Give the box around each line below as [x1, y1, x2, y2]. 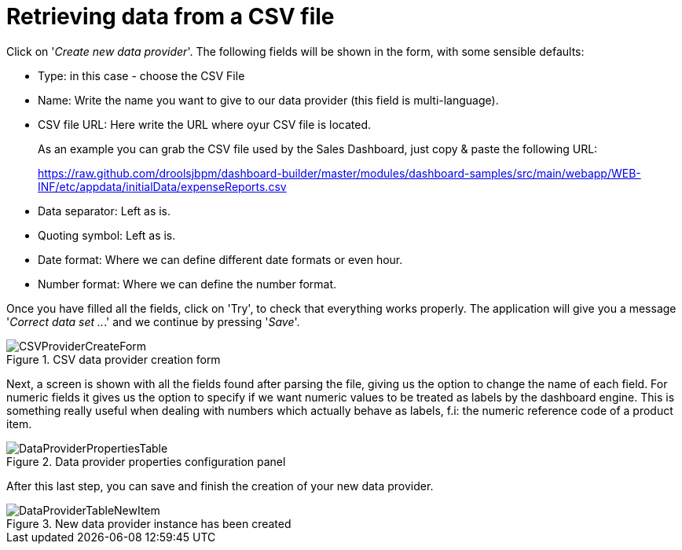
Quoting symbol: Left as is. [38, 228, 176, 242]
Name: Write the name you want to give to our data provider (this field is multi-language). [38, 93, 499, 107]
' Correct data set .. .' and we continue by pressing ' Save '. [6, 314, 300, 328]
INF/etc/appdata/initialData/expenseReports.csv [38, 179, 287, 193]
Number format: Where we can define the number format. [38, 277, 337, 291]
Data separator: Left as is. [38, 203, 171, 218]
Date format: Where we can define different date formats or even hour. [38, 252, 403, 266]
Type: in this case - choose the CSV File [38, 68, 245, 82]
